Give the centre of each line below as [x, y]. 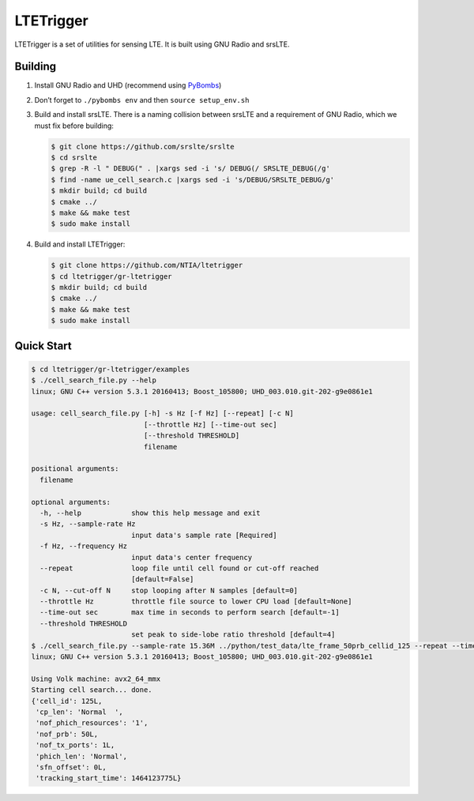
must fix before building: [74, 126]
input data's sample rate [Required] [204, 535]
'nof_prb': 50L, [67, 734]
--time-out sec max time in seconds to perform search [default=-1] [190, 613]
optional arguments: [71, 502]
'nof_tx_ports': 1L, [75, 745]
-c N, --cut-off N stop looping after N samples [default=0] [169, 590]
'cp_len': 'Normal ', [80, 712]
